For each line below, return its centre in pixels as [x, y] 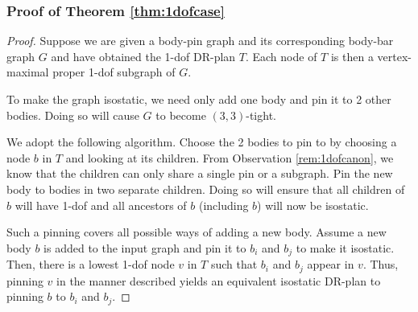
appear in [331, 264]
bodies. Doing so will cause [73, 115]
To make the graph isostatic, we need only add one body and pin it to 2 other [199, 99]
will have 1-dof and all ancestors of [101, 205]
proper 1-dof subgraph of [114, 72]
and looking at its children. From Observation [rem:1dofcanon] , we [230, 157]
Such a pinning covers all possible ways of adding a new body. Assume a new [197, 232]
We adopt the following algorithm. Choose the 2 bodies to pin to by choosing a [202, 142]
